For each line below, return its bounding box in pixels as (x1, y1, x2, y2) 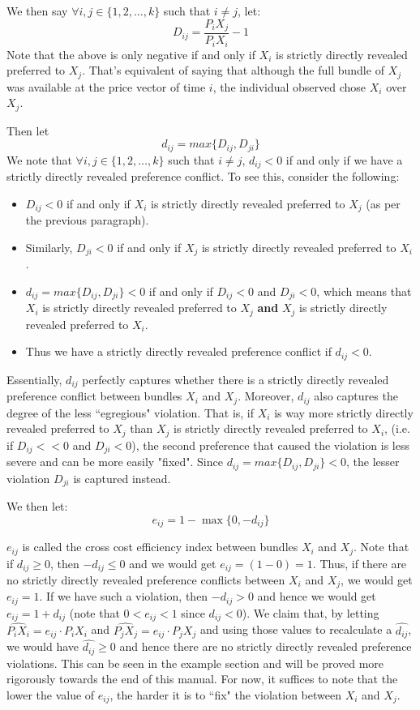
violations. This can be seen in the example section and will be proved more (6, 654, 384, 671)
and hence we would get (257, 588, 376, 605)
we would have (6, 638, 79, 655)
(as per (366, 195, 401, 212)
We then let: (6, 498, 68, 515)
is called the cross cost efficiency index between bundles (22, 538, 298, 555)
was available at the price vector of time (6, 78, 206, 95)
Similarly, (25, 238, 73, 255)
